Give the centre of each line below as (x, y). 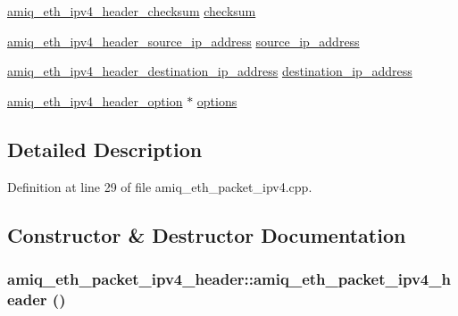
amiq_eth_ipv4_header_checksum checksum (132, 11)
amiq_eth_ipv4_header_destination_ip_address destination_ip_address (210, 71)
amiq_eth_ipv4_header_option (95, 100)
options (217, 100)
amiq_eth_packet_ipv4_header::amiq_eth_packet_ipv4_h (229, 278)
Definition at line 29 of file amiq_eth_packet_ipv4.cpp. (160, 186)
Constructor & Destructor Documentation (207, 234)
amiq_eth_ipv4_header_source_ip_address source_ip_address (183, 41)
